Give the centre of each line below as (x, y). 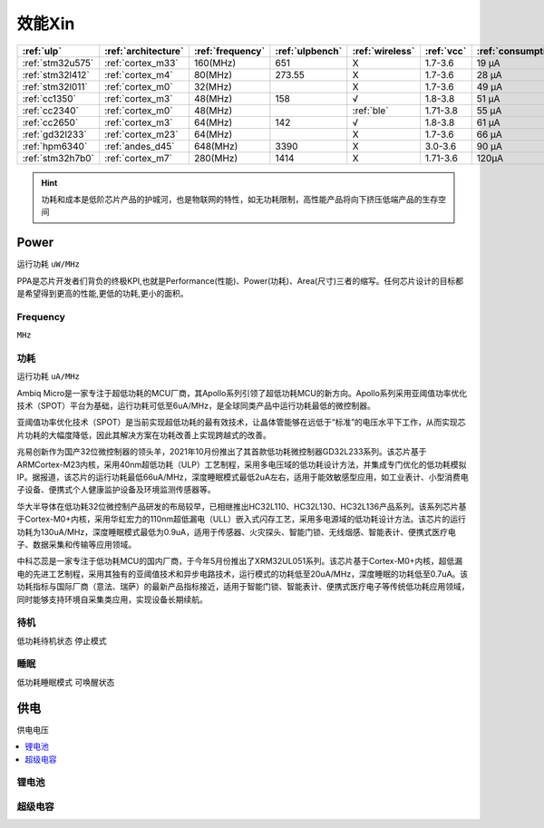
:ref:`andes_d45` (140, 146)
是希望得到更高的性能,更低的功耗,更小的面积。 (103, 294)
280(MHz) (216, 158)
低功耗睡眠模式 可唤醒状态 (66, 682)
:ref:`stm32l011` (55, 86)
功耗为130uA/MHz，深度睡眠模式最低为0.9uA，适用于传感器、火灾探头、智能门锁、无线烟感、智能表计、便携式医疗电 (237, 531)
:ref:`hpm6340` (55, 146)
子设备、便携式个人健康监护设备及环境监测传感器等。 (116, 490)
